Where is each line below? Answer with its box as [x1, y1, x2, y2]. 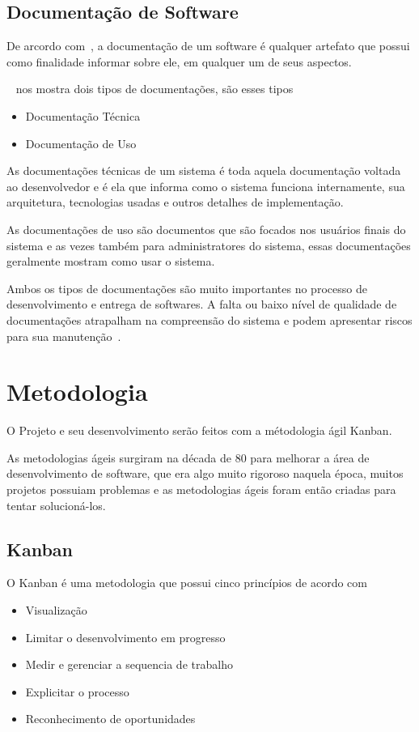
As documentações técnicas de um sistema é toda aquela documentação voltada [6, 162, 401, 179]
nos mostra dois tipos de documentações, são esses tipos [15, 80, 294, 97]
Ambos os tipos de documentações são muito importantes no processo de [6, 279, 367, 296]
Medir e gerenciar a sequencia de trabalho [25, 656, 233, 673]
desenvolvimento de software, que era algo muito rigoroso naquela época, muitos [6, 465, 404, 482]
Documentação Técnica [25, 107, 141, 124]
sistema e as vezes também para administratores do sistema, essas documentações [6, 236, 411, 253]
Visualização [25, 602, 87, 618]
